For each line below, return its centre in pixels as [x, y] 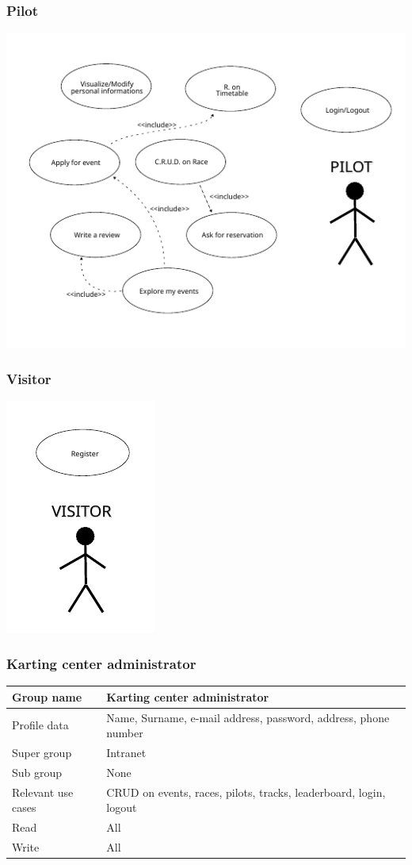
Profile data [40, 725]
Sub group [37, 772]
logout [122, 807]
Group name [47, 696]
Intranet [126, 752]
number [125, 733]
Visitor [29, 379]
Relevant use [43, 792]
